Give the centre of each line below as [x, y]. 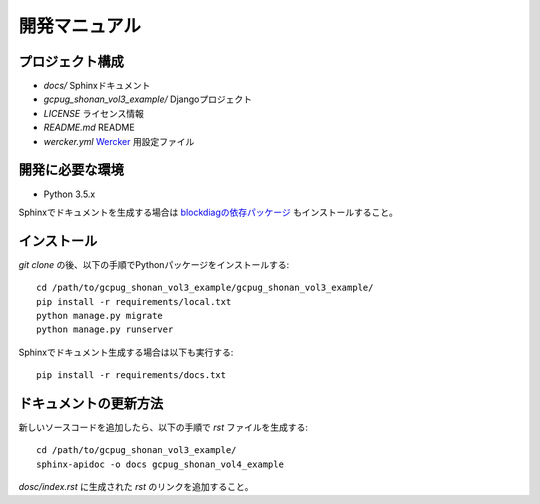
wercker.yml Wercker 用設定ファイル [119, 141]
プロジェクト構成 [71, 61]
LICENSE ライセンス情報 [93, 113]
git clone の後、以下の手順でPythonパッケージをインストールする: [154, 264]
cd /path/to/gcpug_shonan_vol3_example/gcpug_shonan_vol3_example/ [205, 288]
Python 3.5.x [69, 194]
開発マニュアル [80, 26]
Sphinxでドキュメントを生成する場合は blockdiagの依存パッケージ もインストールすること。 [208, 212]
